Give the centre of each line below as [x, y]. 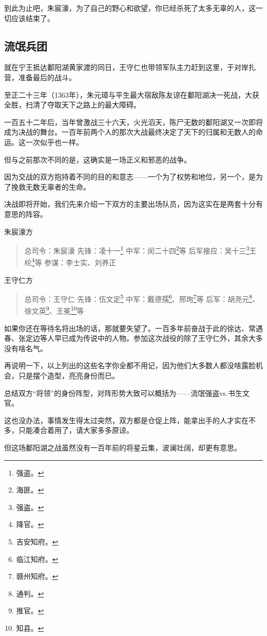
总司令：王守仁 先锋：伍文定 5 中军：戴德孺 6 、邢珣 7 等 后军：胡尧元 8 [138, 298]
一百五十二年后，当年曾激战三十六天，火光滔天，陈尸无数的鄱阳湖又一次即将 [133, 122]
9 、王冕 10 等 [65, 310]
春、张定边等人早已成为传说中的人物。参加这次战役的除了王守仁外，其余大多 [133, 338]
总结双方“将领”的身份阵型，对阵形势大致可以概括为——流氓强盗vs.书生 [123, 393]
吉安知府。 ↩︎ [37, 542]
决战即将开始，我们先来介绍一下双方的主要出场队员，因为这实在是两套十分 [130, 204]
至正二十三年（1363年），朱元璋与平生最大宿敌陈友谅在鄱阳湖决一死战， [125, 94]
